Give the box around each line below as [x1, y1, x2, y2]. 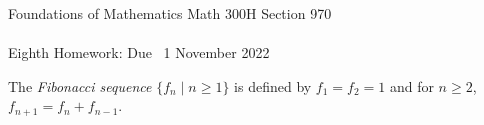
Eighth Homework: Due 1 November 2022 [8, 42, 270, 63]
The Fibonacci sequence [8, 75, 152, 96]
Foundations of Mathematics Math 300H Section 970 [8, 3, 332, 23]
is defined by [234, 75, 312, 96]
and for [389, 75, 434, 96]
